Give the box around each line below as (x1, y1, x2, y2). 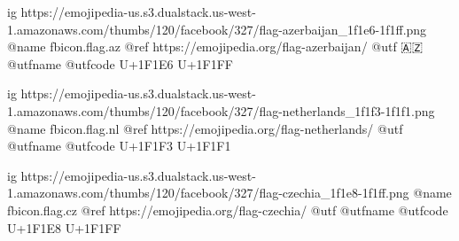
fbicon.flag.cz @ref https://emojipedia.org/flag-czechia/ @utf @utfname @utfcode (7, 200, 448, 219)
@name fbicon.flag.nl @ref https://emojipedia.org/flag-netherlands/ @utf (7, 119, 403, 137)
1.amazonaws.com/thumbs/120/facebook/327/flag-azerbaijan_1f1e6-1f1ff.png (7, 19, 427, 38)
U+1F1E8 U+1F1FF (7, 218, 121, 237)
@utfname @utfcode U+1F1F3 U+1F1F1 (7, 136, 231, 155)
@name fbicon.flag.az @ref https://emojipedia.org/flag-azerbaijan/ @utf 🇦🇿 (7, 37, 424, 56)
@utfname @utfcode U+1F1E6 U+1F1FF (7, 54, 233, 73)
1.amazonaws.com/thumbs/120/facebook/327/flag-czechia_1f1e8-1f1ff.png (7, 183, 409, 202)
